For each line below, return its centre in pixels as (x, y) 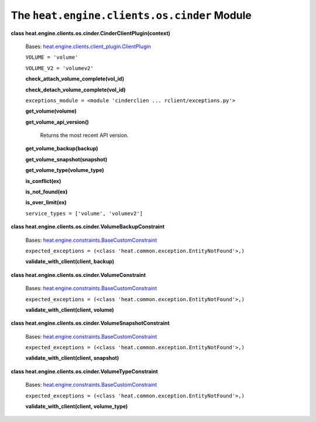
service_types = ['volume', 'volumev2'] (84, 213)
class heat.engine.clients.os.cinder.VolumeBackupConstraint (88, 227)
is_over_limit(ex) (46, 202)
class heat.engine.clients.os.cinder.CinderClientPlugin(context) (91, 33)
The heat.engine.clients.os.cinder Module (131, 15)
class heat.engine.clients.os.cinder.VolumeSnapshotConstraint (90, 323)
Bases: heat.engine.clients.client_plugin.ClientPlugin (88, 46)
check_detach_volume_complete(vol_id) (75, 90)
